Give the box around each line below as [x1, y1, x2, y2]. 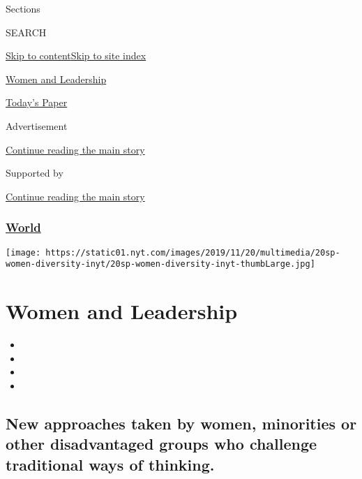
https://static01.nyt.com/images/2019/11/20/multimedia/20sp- [45, 247, 340, 258]
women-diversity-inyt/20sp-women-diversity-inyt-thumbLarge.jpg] [6, 259, 315, 270]
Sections [6, 1, 40, 15]
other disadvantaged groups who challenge [6, 433, 317, 455]
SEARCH [6, 24, 47, 39]
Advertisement [6, 118, 68, 133]
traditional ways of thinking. [6, 453, 215, 475]
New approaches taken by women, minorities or [6, 412, 357, 434]
